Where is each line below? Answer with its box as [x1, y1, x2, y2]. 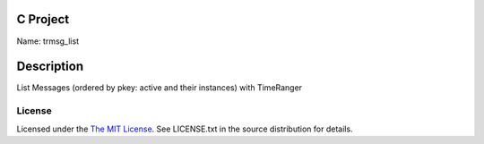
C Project [16, 12, 70, 27]
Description [16, 59, 84, 74]
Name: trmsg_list [16, 36, 80, 47]
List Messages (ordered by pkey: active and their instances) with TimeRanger [16, 82, 303, 93]
